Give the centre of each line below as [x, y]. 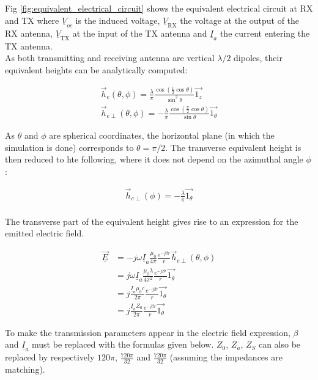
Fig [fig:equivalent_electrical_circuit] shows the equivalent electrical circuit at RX [159, 8]
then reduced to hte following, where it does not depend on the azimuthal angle [154, 159]
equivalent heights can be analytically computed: [96, 69]
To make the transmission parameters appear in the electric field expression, [148, 332]
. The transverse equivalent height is [233, 147]
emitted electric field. [45, 233]
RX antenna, [29, 33]
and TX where [32, 20]
